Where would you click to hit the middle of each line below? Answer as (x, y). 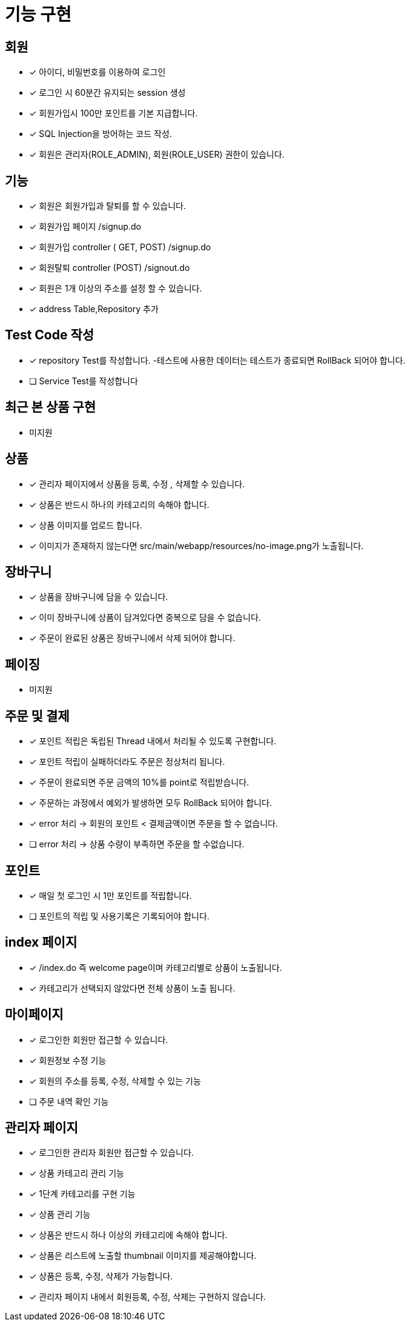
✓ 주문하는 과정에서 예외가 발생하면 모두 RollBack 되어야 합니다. (150, 803)
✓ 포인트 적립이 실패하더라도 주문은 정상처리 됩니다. (127, 762)
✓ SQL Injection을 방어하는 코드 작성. (101, 134)
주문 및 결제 (37, 716)
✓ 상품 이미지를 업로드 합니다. (86, 525)
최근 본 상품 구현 (51, 407)
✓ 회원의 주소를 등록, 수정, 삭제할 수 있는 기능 (115, 1081)
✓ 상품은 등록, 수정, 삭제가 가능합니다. (101, 1276)
